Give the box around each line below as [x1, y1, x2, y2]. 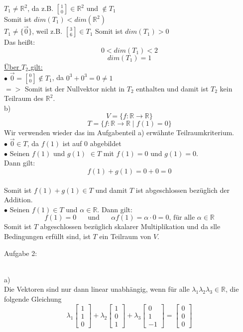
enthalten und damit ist [136, 83, 209, 93]
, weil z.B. [32, 26, 63, 36]
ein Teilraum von [99, 231, 151, 241]
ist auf [62, 138, 82, 149]
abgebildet [90, 138, 121, 149]
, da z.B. [27, 3, 54, 13]
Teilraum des [4, 93, 44, 103]
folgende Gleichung [4, 293, 62, 304]
